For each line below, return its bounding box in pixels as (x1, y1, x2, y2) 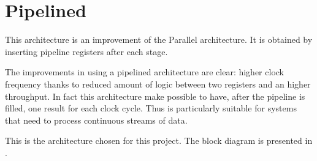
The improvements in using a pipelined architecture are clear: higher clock (5, 66, 284, 78)
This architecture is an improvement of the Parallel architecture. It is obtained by (5, 33, 313, 46)
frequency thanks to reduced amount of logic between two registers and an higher (5, 77, 311, 90)
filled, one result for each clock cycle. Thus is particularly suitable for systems (5, 102, 297, 114)
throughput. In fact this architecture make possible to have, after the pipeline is (5, 89, 305, 102)
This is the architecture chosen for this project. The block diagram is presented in (5, 134, 313, 147)
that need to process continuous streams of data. (5, 113, 188, 126)
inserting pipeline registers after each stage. (5, 45, 168, 58)
